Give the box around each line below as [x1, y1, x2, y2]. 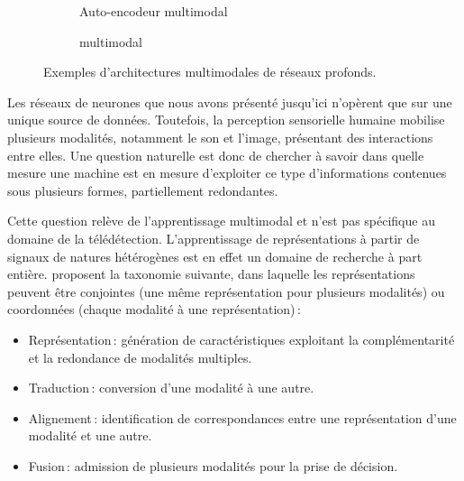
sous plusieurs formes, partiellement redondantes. [7, 180, 278, 199]
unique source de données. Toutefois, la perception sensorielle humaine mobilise [7, 110, 445, 129]
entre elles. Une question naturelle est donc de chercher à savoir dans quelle [7, 145, 424, 164]
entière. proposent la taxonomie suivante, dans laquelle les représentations [7, 264, 415, 283]
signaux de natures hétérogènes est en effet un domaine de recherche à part [7, 246, 423, 265]
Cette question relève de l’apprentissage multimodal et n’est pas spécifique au [7, 211, 435, 230]
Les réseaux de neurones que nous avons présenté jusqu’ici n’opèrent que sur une [7, 92, 452, 111]
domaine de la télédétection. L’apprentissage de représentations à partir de [7, 228, 420, 247]
